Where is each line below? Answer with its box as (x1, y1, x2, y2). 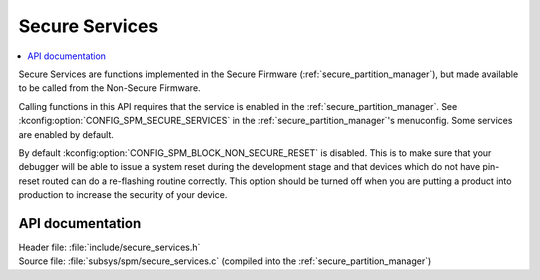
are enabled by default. (18, 128, 115, 140)
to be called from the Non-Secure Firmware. (18, 82, 201, 94)
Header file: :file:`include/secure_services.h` (18, 241, 201, 253)
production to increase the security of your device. (18, 189, 228, 201)
